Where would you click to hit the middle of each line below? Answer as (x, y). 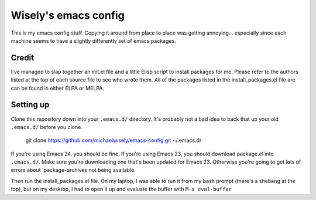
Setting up (30, 105)
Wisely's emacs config (68, 15)
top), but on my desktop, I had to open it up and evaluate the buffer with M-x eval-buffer (121, 189)
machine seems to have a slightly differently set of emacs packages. (93, 40)
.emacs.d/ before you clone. (47, 127)
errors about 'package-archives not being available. (73, 170)
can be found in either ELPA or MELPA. (58, 88)
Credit (23, 58)
